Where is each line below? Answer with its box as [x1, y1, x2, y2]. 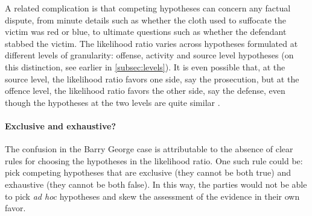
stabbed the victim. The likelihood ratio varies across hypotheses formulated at [5, 37, 298, 49]
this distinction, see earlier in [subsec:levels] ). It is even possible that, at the [5, 60, 285, 73]
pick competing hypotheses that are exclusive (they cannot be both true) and [5, 166, 291, 179]
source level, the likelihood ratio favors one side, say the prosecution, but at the [5, 72, 299, 85]
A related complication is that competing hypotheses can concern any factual [5, 2, 291, 14]
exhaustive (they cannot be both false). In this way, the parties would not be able [5, 177, 307, 190]
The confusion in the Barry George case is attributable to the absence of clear [5, 143, 293, 155]
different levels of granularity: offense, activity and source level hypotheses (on [5, 49, 294, 61]
